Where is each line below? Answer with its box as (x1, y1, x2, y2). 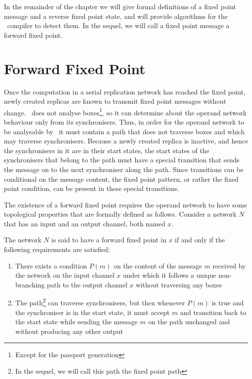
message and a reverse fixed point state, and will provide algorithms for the (4, 11, 228, 21)
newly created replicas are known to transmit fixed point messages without (4, 96, 226, 106)
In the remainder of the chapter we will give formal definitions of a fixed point (4, 1, 236, 11)
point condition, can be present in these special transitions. (4, 183, 179, 193)
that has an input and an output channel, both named (4, 218, 166, 228)
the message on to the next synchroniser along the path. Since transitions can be (4, 164, 244, 174)
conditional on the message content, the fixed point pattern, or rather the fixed (4, 174, 239, 184)
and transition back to (180, 307, 246, 317)
